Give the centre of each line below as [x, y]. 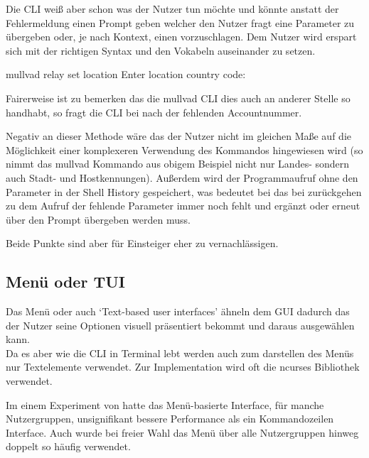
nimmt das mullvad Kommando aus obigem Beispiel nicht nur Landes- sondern [178, 164]
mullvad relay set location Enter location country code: [126, 74]
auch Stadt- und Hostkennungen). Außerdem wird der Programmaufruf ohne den [182, 177]
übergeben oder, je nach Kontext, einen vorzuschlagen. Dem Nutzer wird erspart [181, 37]
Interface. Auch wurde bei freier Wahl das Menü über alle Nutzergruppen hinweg [182, 432]
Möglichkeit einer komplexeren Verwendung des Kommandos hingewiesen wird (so [184, 149]
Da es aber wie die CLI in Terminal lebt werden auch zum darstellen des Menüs [180, 353]
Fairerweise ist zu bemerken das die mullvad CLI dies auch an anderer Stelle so [178, 98]
